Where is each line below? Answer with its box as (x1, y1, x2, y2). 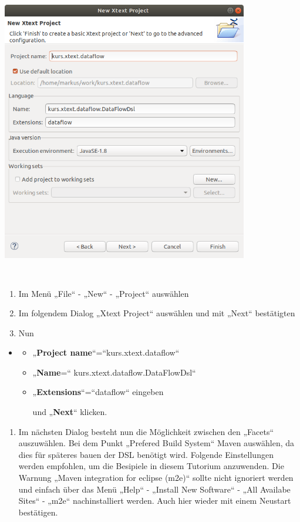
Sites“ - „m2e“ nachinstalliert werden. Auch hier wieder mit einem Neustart (18, 494, 291, 507)
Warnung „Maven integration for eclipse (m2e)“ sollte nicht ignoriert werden (18, 471, 294, 484)
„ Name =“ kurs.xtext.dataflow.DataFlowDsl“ (32, 366, 196, 378)
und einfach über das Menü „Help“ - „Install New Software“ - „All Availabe (18, 483, 291, 495)
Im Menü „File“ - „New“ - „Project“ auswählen (18, 287, 189, 299)
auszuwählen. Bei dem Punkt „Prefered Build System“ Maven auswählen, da (18, 437, 295, 449)
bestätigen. (18, 506, 58, 518)
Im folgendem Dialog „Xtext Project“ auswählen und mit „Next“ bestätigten (18, 307, 295, 319)
